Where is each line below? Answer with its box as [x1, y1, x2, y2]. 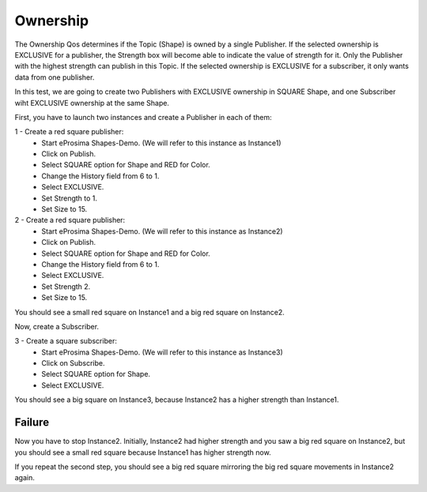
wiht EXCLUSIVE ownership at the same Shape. [14, 98, 170, 107]
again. [14, 473, 36, 483]
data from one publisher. [14, 72, 95, 82]
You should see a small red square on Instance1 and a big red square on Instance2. [14, 307, 285, 317]
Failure [14, 415, 50, 430]
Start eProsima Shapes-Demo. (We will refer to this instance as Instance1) [41, 138, 282, 148]
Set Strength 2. [41, 281, 91, 291]
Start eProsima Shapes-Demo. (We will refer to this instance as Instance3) [41, 347, 284, 357]
